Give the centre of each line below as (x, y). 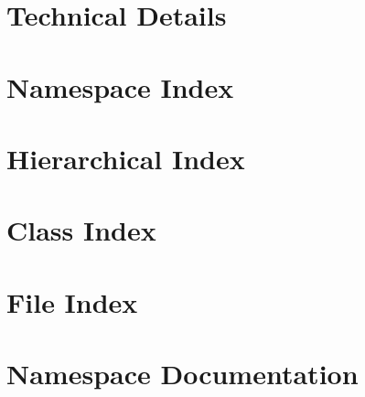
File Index (72, 301)
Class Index (81, 230)
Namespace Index (120, 86)
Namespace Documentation (182, 374)
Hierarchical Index (126, 158)
